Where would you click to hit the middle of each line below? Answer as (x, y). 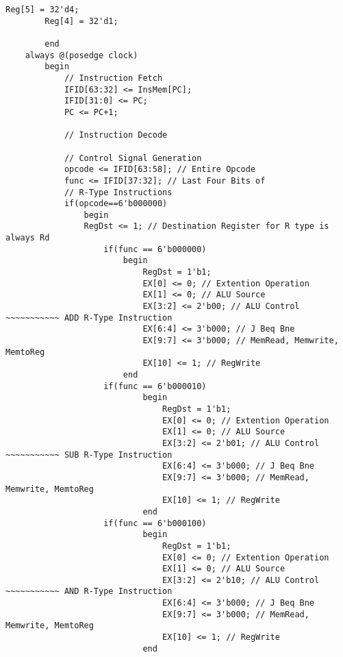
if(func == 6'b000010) (155, 386)
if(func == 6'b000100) (155, 523)
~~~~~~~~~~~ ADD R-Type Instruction (89, 318)
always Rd (28, 238)
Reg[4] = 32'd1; (81, 21)
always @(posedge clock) (81, 55)
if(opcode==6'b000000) (116, 204)
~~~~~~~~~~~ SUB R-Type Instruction (89, 455)
